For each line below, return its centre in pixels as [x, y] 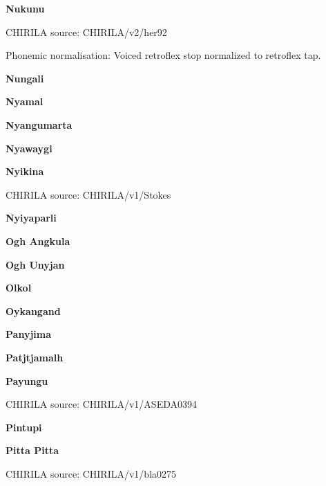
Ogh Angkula [38, 241]
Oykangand [33, 310]
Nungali [25, 78]
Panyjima [28, 334]
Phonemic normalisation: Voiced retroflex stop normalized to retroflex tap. [163, 55]
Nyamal [25, 101]
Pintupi [24, 427]
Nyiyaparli [31, 218]
